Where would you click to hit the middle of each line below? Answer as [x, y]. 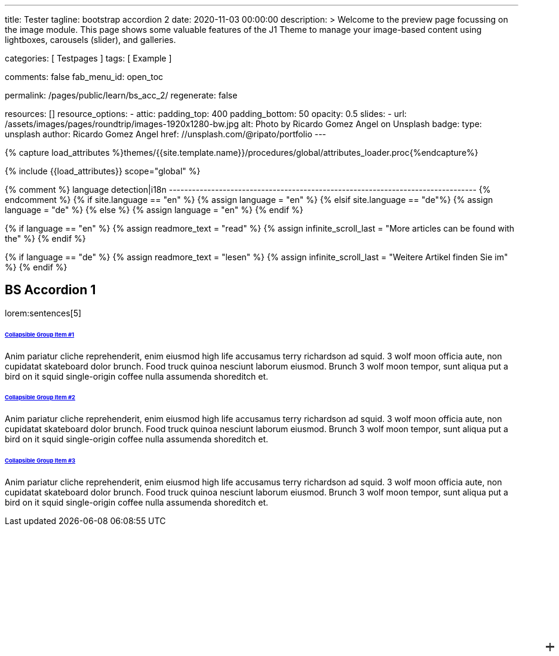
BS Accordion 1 [50, 290]
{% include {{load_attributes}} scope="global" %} [103, 171]
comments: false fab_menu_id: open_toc [84, 77]
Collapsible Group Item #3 [40, 461]
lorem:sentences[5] [43, 313]
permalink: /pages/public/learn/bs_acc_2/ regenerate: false [121, 95]
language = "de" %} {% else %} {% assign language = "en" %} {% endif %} [154, 210]
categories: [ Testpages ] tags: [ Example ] [88, 58]
